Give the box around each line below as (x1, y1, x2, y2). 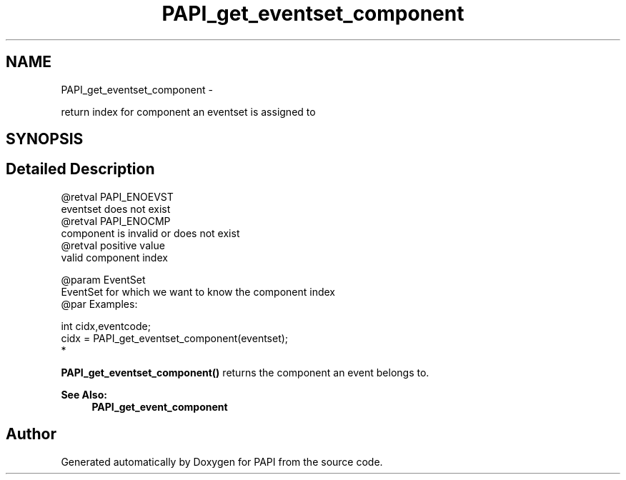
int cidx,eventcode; (61, 319, 151, 332)
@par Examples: (61, 297, 138, 310)
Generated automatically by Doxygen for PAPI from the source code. (61, 455, 383, 468)
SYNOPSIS (6, 130, 84, 149)
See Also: (61, 388, 107, 401)
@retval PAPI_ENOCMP (61, 214, 171, 227)
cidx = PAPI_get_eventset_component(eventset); (61, 331, 289, 344)
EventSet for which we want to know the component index (61, 285, 335, 298)
